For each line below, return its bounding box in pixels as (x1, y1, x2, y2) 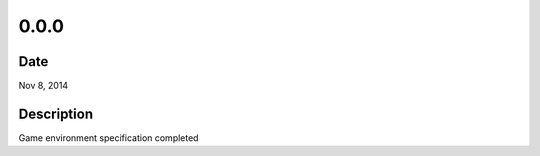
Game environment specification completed (18, 131, 199, 144)
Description (18, 105, 94, 122)
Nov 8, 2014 (18, 80, 69, 92)
